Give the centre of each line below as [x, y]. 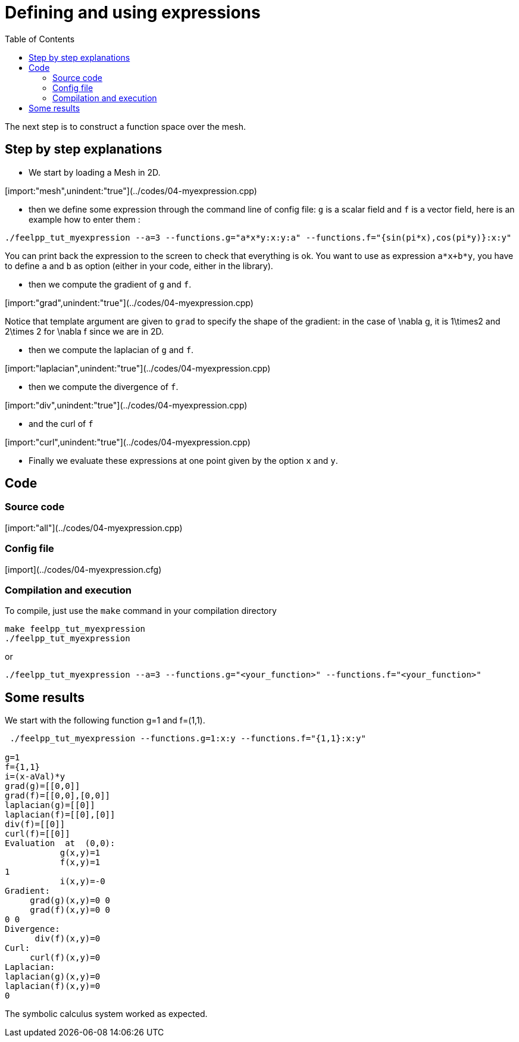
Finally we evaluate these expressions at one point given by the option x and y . [183, 460]
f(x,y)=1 [80, 862]
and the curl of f [61, 423]
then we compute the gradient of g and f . [110, 284]
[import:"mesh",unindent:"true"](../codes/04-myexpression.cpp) [131, 191]
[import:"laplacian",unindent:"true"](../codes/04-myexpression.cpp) [138, 368]
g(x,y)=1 [80, 853]
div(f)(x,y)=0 [68, 939]
